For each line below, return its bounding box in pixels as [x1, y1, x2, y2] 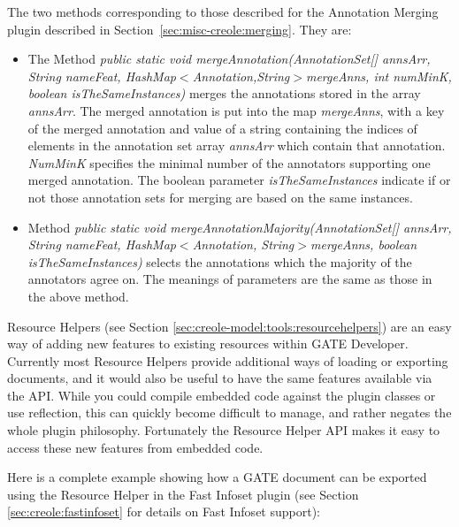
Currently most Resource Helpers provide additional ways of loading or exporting [7, 351, 448, 370]
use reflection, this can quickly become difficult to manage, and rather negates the [7, 403, 452, 422]
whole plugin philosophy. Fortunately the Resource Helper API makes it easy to [7, 421, 440, 439]
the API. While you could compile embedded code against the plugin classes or [7, 386, 436, 404]
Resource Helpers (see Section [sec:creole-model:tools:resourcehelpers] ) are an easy [7, 317, 452, 335]
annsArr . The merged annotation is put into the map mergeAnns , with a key [27, 101, 445, 119]
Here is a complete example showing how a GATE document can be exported [7, 468, 427, 486]
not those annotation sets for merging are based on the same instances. [27, 187, 413, 206]
